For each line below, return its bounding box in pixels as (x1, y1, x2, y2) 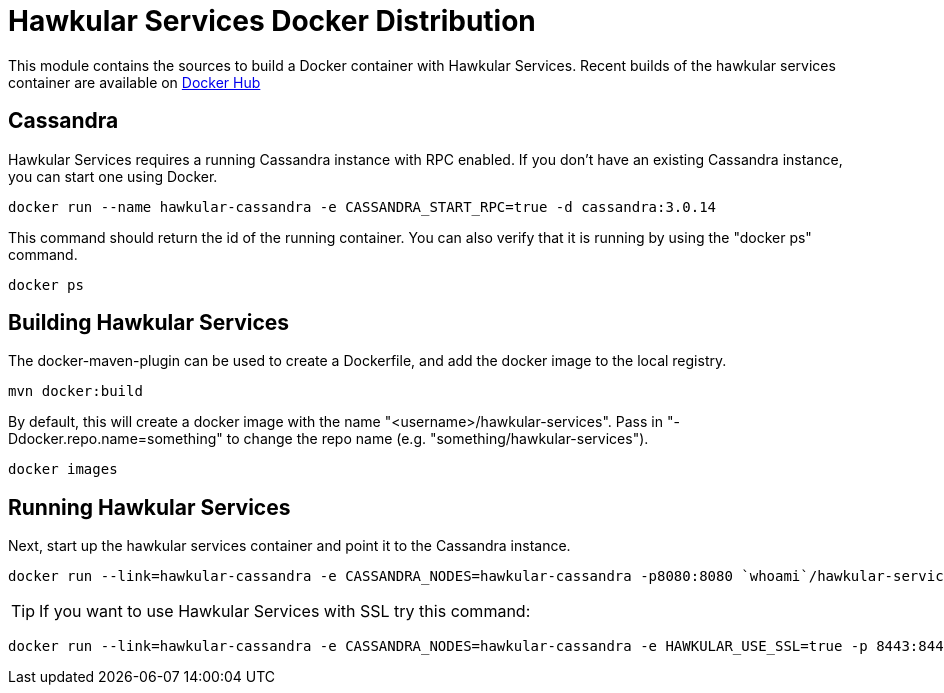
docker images (8, 461, 118, 478)
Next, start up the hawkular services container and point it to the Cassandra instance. (8, 537, 571, 555)
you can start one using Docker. (8, 167, 218, 185)
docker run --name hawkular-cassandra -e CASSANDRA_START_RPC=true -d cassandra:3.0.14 (8, 198, 717, 215)
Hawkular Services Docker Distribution (8, 4, 536, 38)
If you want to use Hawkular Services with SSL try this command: (39, 601, 531, 622)
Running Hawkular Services (8, 494, 291, 520)
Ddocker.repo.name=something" (8, 430, 223, 448)
